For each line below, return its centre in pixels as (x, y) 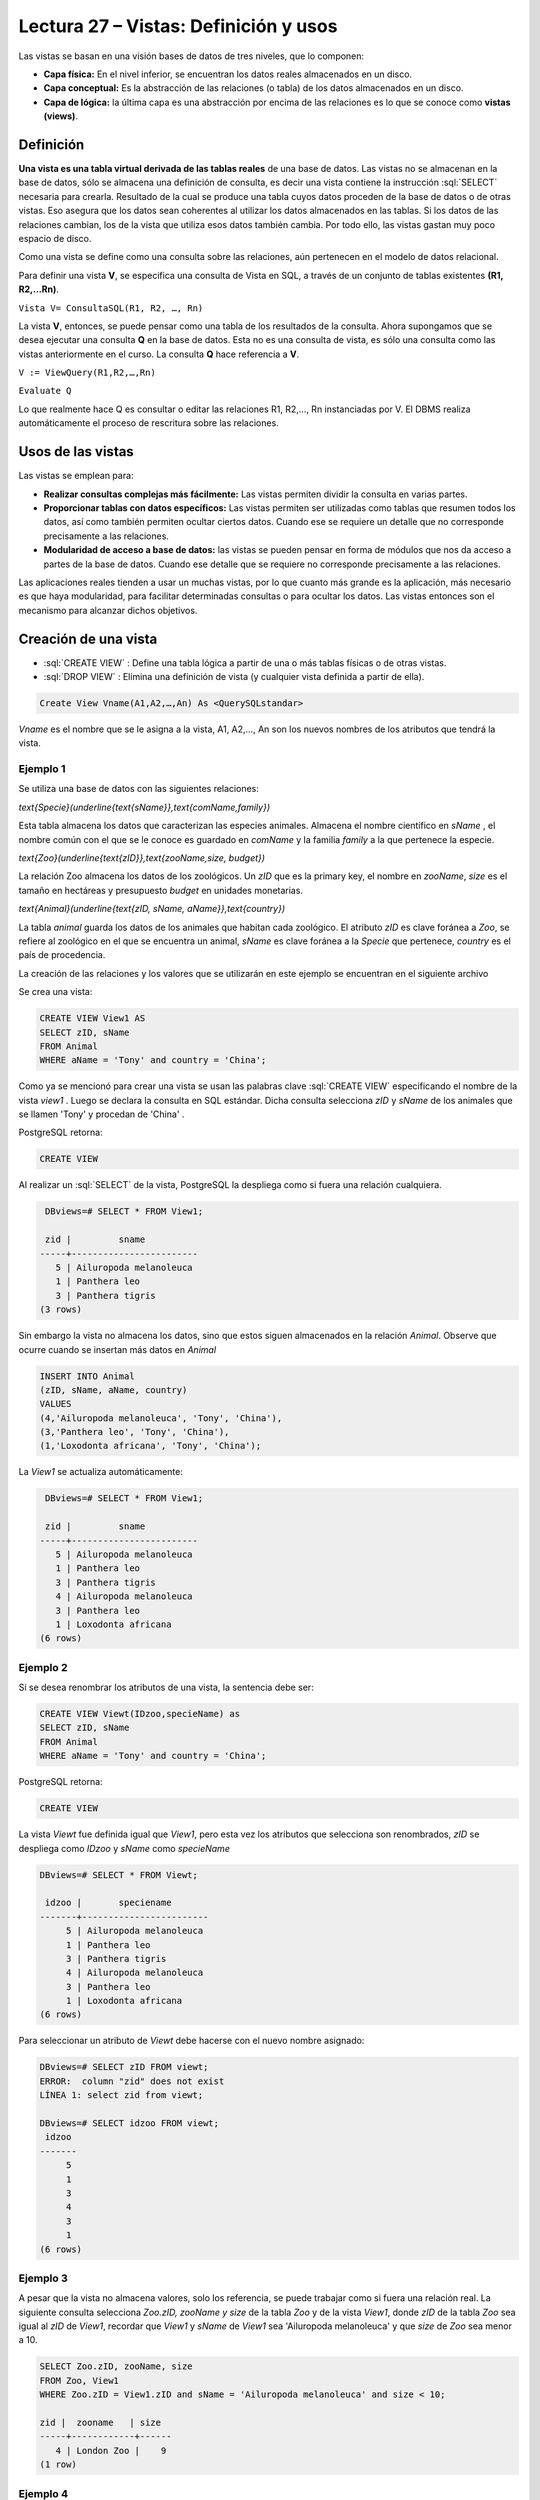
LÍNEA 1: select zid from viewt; (121, 2095)
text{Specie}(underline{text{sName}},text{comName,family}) (144, 807)
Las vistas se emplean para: (76, 476)
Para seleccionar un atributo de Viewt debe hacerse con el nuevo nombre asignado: (191, 2041)
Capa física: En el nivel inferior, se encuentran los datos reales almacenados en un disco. (228, 74)
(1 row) (58, 2464)
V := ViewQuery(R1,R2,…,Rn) (87, 373)
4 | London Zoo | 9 (111, 2450)
